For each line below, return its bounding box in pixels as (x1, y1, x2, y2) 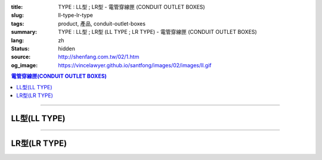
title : (11, 4, 23, 10)
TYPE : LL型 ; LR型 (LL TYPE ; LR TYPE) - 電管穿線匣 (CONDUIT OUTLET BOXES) (58, 29, 258, 36)
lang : (11, 36, 24, 44)
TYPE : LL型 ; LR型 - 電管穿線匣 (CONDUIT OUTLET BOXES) (58, 4, 205, 10)
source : (11, 54, 31, 61)
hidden (58, 45, 76, 52)
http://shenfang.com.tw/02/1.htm (58, 54, 140, 61)
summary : (11, 29, 38, 36)
